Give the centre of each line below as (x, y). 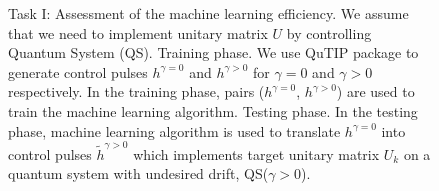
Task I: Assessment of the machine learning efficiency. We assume (208, 13)
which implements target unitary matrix (256, 153)
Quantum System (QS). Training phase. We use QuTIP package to (213, 52)
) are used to (375, 91)
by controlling (329, 32)
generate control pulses (78, 71)
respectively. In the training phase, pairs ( (136, 91)
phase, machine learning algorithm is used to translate (174, 130)
